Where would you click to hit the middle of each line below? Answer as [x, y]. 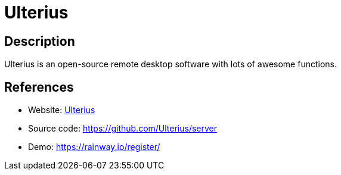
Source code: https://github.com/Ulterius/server [123, 129]
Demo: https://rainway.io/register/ [94, 147]
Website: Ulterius [62, 110]
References [39, 87]
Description [40, 41]
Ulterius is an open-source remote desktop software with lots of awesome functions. [171, 64]
